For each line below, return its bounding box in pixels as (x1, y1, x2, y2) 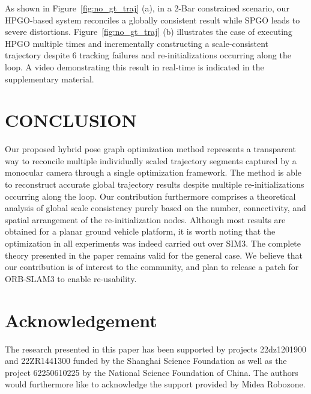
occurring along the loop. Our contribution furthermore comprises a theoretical (5, 189, 296, 202)
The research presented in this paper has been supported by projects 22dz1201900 (5, 342, 306, 355)
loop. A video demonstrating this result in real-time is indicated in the (5, 60, 264, 73)
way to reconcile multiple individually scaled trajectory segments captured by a (5, 154, 297, 167)
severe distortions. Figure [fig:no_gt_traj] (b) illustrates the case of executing (5, 25, 292, 38)
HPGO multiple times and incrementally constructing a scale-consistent (5, 37, 269, 49)
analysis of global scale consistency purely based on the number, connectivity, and (5, 202, 306, 214)
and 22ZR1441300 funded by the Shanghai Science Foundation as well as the (5, 354, 287, 367)
